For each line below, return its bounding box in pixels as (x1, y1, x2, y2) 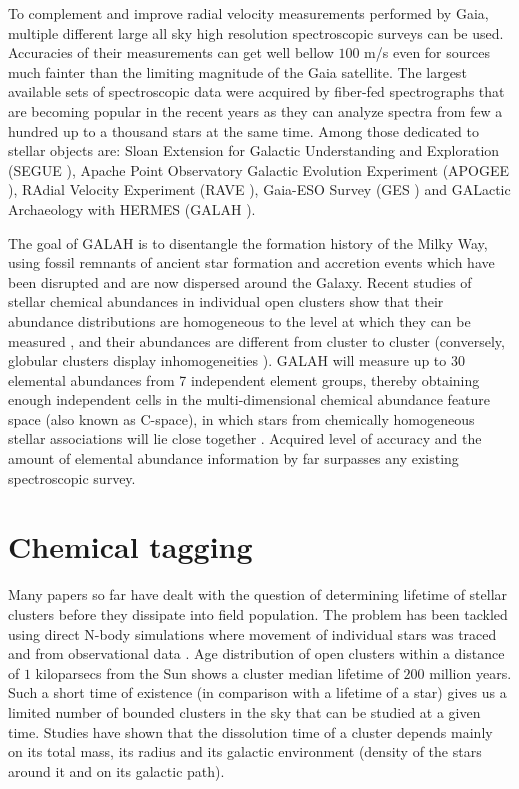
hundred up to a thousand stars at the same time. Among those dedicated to (8, 120, 480, 141)
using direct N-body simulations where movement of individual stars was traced (8, 623, 497, 644)
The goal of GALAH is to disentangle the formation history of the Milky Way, (8, 232, 488, 253)
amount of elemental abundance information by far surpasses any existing (8, 448, 459, 469)
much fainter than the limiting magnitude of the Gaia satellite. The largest (8, 61, 467, 82)
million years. (429, 662, 512, 683)
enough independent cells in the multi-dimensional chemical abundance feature (8, 389, 491, 410)
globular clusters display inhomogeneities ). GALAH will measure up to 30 (8, 350, 465, 371)
